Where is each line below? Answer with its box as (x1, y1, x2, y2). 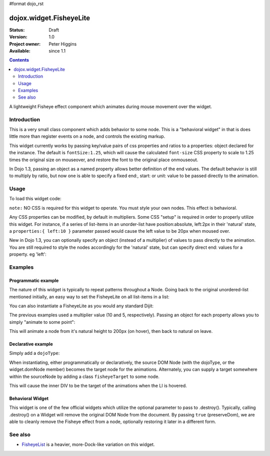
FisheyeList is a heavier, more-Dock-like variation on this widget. (21, 441, 155, 447)
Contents (9, 57, 29, 63)
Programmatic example (9, 277, 59, 283)
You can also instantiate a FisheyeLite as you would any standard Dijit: (9, 303, 153, 309)
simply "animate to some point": (9, 319, 75, 325)
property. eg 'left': (9, 251, 47, 257)
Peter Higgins (48, 41, 77, 47)
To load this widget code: (9, 196, 61, 202)
